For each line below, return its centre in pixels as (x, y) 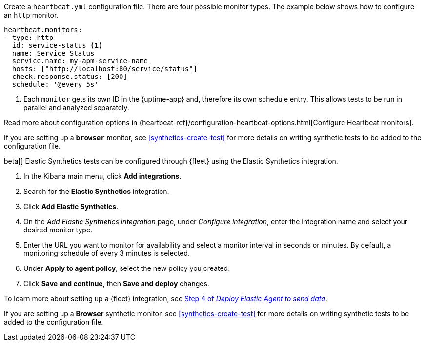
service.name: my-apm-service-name (80, 61)
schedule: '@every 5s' (55, 84)
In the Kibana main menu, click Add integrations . (102, 176)
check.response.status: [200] (70, 77)
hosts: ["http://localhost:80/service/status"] (105, 69)
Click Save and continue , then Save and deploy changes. (116, 283)
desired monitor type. (58, 230)
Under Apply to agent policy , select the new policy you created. (127, 268)
